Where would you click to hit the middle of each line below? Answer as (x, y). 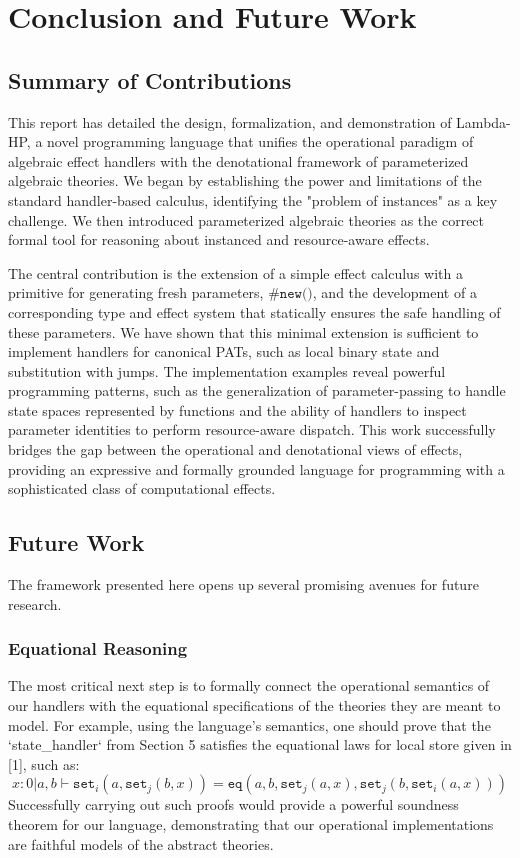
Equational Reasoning (98, 648)
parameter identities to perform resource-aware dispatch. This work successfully (252, 429)
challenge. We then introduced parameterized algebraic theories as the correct (246, 219)
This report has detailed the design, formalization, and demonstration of (230, 121)
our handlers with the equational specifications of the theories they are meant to (254, 705)
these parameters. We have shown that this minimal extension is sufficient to (243, 331)
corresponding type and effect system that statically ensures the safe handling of (254, 311)
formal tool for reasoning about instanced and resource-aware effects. (219, 239)
